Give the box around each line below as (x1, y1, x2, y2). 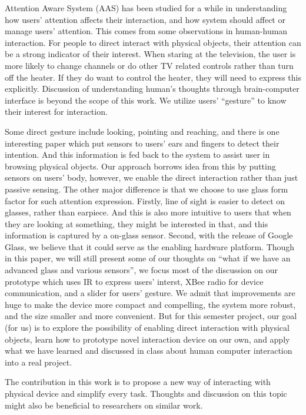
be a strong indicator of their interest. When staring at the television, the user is (5, 48, 296, 60)
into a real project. (5, 356, 72, 368)
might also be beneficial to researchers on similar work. (5, 399, 203, 411)
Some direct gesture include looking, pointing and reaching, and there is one (5, 125, 280, 137)
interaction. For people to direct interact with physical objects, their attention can (5, 36, 301, 48)
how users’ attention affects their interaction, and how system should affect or (5, 13, 285, 25)
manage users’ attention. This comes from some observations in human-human (5, 25, 288, 37)
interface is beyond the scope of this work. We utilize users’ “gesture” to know (5, 94, 287, 106)
